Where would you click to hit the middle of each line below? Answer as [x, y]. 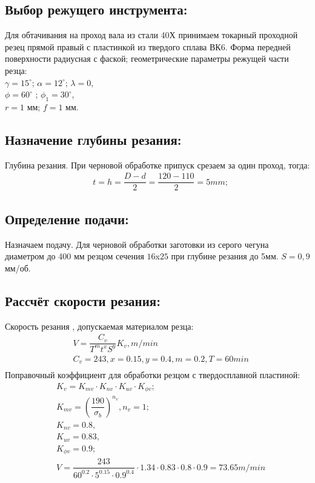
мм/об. [18, 268]
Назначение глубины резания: [93, 139]
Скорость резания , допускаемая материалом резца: [99, 326]
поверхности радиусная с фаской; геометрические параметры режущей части [147, 58]
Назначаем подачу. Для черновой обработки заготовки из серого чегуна [137, 244]
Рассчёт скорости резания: [83, 300]
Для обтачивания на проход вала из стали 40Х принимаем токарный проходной [151, 35]
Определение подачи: [67, 218]
